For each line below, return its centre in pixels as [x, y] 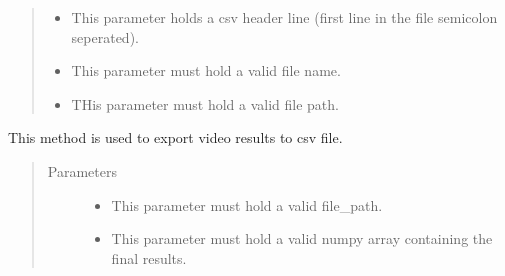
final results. [149, 257]
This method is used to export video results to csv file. [175, 137]
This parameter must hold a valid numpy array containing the [302, 238]
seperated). [105, 36]
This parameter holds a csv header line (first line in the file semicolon [284, 17]
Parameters [82, 170]
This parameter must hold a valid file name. [206, 70]
